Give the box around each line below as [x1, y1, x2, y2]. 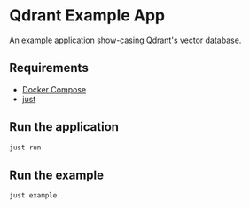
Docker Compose [21, 84, 87, 94]
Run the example [9, 167, 105, 182]
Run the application [9, 119, 120, 134]
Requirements [9, 60, 89, 76]
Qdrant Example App [9, 5, 166, 26]
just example [9, 191, 58, 200]
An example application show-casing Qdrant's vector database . [9, 35, 242, 45]
